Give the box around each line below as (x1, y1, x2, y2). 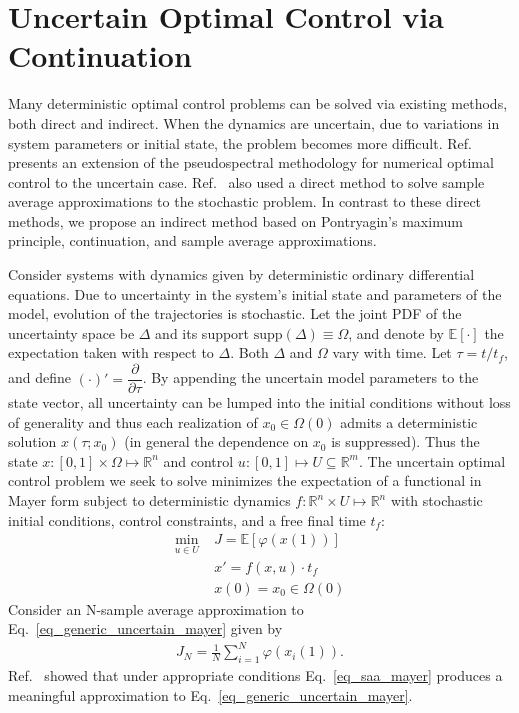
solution (8, 431, 57, 452)
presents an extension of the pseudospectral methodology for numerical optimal (8, 152, 494, 173)
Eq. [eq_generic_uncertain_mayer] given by (8, 618, 283, 639)
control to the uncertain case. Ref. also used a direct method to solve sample (8, 171, 485, 192)
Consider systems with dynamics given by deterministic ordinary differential (8, 264, 475, 285)
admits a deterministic (340, 411, 478, 432)
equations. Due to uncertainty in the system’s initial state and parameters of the (8, 283, 502, 304)
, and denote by (348, 322, 444, 343)
